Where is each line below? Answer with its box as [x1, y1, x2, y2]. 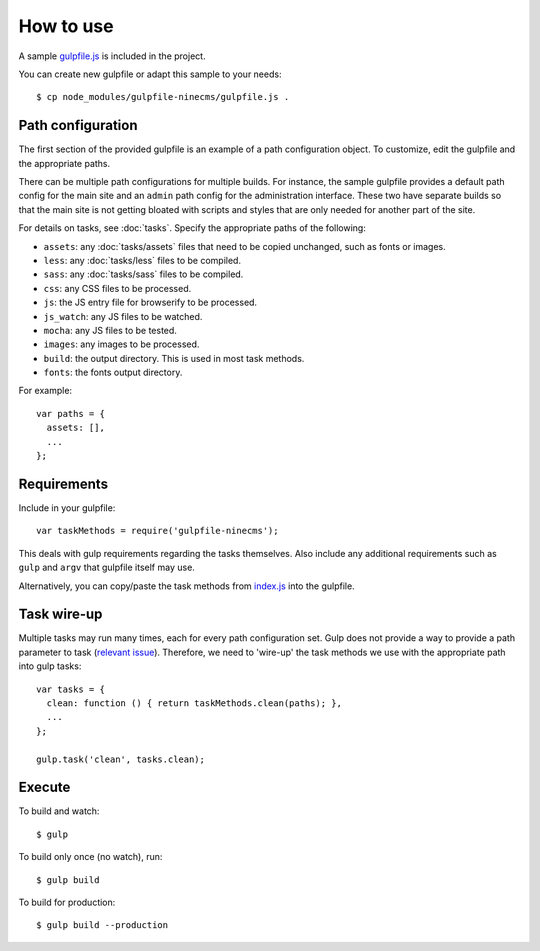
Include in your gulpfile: [18, 501, 116, 514]
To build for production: [18, 896, 116, 909]
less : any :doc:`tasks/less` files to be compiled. [43, 254, 242, 266]
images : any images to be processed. [43, 338, 200, 350]
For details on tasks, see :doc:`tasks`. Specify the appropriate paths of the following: [18, 222, 367, 234]
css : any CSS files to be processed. [43, 282, 192, 294]
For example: [18, 385, 73, 397]
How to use [18, 15, 114, 37]
